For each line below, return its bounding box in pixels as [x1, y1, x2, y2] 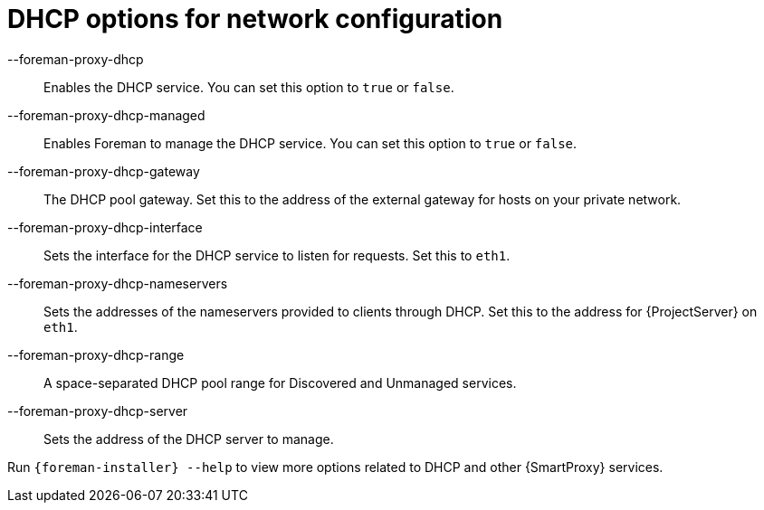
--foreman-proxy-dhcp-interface [7, 219, 203, 235]
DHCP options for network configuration [7, 4, 503, 34]
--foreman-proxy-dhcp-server [7, 402, 188, 419]
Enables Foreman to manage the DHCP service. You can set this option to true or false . [43, 135, 578, 151]
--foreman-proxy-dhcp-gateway [7, 163, 200, 179]
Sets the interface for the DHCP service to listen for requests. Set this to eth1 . [43, 247, 511, 263]
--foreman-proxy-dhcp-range [7, 346, 185, 363]
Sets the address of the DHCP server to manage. [43, 430, 334, 447]
